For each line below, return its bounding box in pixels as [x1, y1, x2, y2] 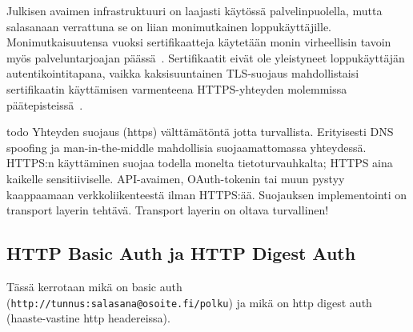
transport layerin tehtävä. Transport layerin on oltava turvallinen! [6, 202, 329, 218]
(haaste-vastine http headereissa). [6, 310, 170, 326]
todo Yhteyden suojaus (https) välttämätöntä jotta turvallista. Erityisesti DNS [6, 123, 394, 140]
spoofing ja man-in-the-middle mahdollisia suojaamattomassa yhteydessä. [6, 138, 367, 155]
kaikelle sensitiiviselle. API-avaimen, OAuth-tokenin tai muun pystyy [6, 170, 345, 186]
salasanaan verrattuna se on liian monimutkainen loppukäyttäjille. [6, 18, 331, 34]
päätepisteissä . [6, 96, 83, 113]
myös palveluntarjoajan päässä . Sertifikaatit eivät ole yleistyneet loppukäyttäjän [6, 49, 405, 66]
